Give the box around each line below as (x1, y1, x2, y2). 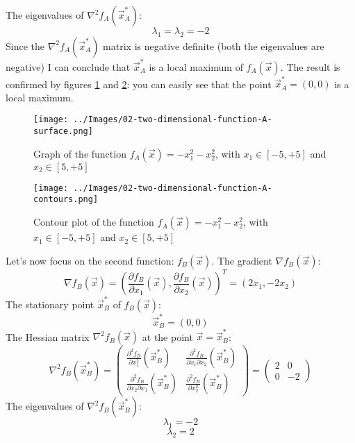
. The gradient (211, 253, 272, 267)
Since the (6, 38, 44, 53)
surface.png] (33, 126, 93, 137)
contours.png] (33, 194, 99, 205)
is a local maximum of (149, 59, 243, 74)
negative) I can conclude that (6, 59, 131, 74)
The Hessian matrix (6, 329, 90, 344)
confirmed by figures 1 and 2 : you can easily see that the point (6, 76, 272, 91)
